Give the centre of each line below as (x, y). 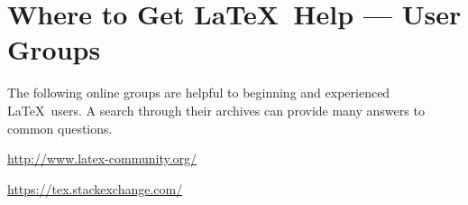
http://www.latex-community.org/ (102, 158)
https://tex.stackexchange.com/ (95, 188)
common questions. (60, 128)
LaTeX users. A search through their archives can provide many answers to (216, 110)
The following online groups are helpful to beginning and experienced (199, 93)
